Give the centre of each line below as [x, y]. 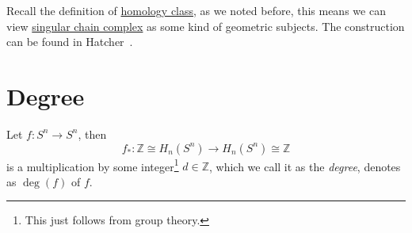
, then [92, 134]
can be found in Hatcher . [70, 42]
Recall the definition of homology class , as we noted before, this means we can [196, 10]
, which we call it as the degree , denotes [305, 166]
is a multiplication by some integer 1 [93, 165]
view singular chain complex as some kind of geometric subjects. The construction [206, 26]
